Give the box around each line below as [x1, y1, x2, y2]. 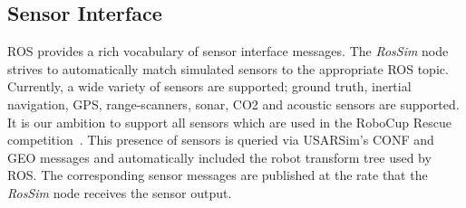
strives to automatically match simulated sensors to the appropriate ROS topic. [7, 59, 449, 78]
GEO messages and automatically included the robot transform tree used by [7, 147, 432, 166]
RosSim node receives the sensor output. [7, 183, 232, 202]
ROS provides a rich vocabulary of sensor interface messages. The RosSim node [7, 42, 449, 61]
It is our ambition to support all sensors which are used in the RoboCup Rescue [7, 112, 451, 131]
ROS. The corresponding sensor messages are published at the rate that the [7, 165, 428, 184]
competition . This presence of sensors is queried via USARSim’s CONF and [7, 130, 434, 149]
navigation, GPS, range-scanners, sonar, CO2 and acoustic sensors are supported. [7, 94, 460, 113]
